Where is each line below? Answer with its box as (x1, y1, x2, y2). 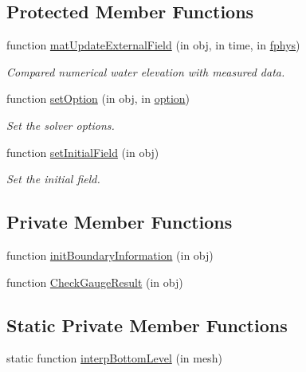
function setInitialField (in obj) (6, 143, 159, 160)
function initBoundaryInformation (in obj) (6, 246, 214, 263)
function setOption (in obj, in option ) (6, 90, 190, 107)
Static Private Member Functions (6, 312, 288, 337)
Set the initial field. (6, 170, 100, 187)
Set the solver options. (6, 116, 115, 133)
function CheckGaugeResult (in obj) (6, 273, 183, 290)
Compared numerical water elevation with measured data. (6, 63, 285, 80)
